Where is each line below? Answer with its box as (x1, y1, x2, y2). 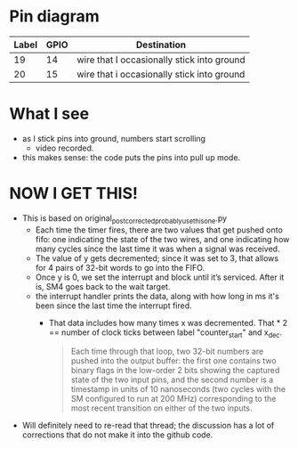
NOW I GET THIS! (9, 184, 139, 204)
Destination (136, 38, 187, 51)
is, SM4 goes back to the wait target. (35, 281, 171, 291)
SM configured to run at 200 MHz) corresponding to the (70, 394, 277, 404)
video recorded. (35, 143, 94, 153)
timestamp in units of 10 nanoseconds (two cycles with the (70, 384, 286, 395)
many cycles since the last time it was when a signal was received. (35, 243, 280, 254)
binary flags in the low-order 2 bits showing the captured (70, 365, 280, 376)
